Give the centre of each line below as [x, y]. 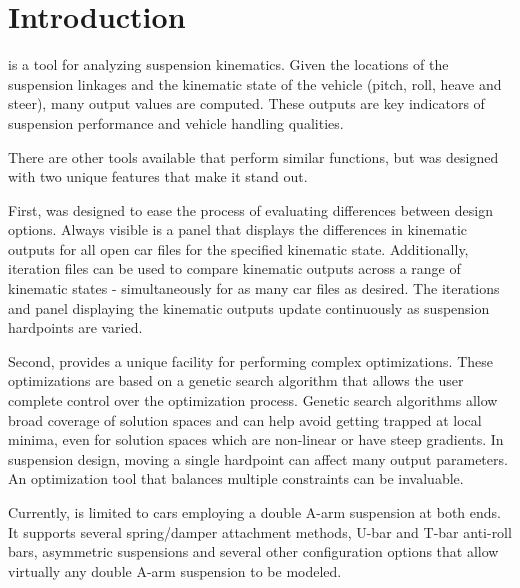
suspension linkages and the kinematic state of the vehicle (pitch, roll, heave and [255, 83]
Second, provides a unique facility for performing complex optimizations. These [250, 360]
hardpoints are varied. [75, 327]
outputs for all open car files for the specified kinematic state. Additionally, [238, 248]
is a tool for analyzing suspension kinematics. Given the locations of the [228, 64]
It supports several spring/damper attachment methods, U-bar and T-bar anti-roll [260, 531]
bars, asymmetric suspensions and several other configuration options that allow [253, 551]
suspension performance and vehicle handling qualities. [176, 122]
